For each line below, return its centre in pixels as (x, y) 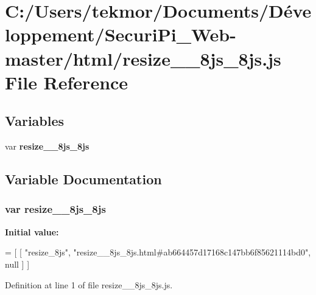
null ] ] (17, 264)
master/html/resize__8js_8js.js (143, 58)
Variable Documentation (83, 179)
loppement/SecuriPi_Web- (121, 34)
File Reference (67, 82)
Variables (35, 121)
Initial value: (32, 231)
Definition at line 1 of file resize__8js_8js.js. (89, 284)
